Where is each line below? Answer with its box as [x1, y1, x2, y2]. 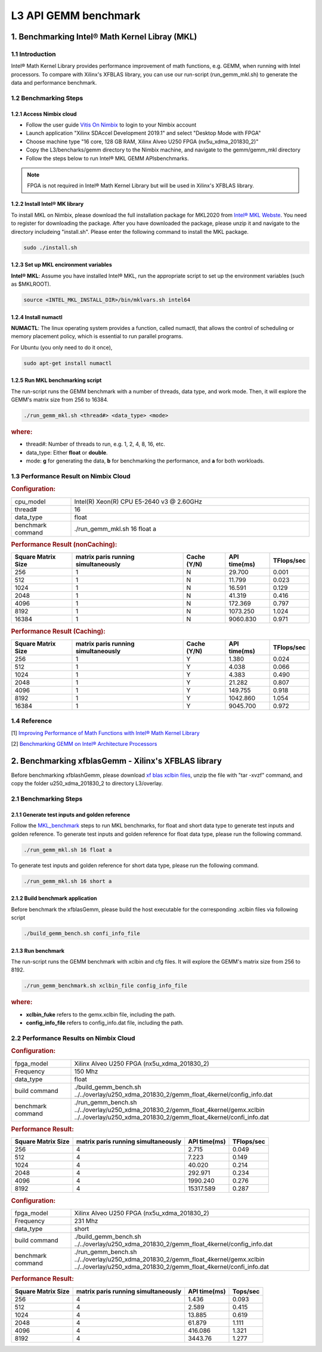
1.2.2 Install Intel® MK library [11, 200, 84, 208]
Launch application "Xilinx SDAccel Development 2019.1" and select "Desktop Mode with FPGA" [26, 129, 261, 137]
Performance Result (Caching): [11, 627, 106, 635]
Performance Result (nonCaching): [11, 541, 117, 549]
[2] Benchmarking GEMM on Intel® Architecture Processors [11, 740, 157, 748]
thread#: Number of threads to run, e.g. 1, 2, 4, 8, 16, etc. [26, 440, 165, 447]
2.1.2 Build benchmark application [11, 895, 97, 902]
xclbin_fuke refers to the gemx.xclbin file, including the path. [26, 1011, 176, 1018]
